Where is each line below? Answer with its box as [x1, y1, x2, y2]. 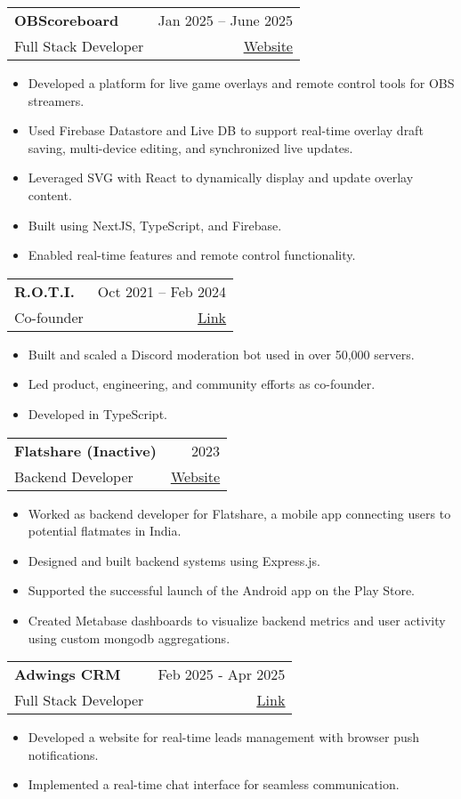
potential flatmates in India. [28, 521, 182, 540]
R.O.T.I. [14, 280, 75, 302]
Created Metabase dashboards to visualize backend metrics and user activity [28, 610, 446, 629]
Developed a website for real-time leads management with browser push [28, 728, 420, 747]
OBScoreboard [14, 10, 119, 30]
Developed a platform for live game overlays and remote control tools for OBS [28, 74, 455, 92]
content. [28, 185, 72, 204]
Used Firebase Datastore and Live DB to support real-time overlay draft [28, 121, 424, 140]
